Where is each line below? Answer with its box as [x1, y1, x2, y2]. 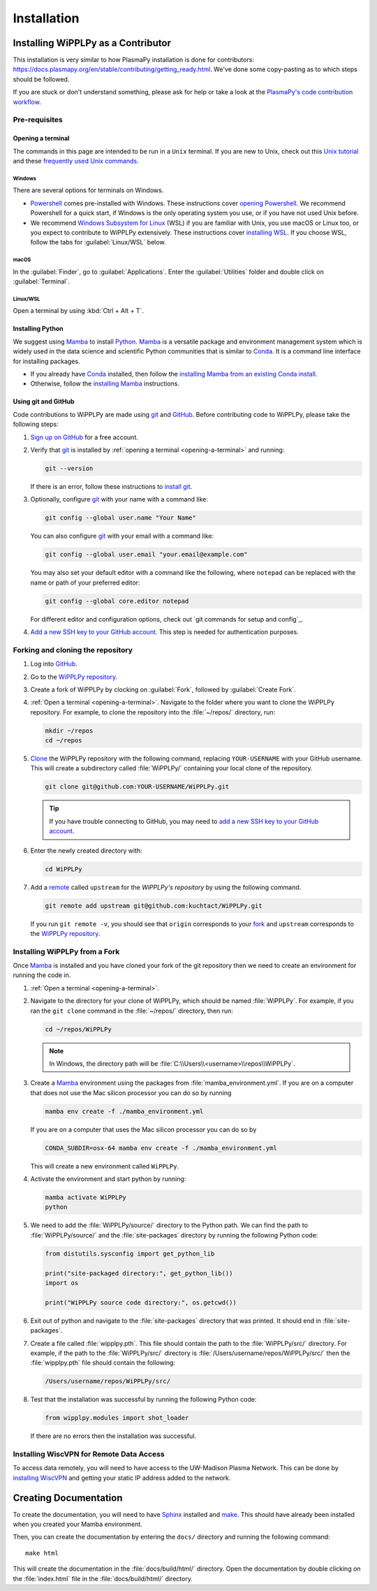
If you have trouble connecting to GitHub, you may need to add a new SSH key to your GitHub [49, 817, 319, 826]
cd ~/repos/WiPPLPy [45, 1025, 112, 1033]
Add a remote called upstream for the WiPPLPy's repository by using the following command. [30, 883, 302, 891]
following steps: [13, 420, 59, 429]
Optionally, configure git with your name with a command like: [30, 495, 209, 504]
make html [25, 1549, 59, 1557]
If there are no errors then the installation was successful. [30, 1432, 197, 1440]
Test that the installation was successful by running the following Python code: [30, 1395, 257, 1404]
